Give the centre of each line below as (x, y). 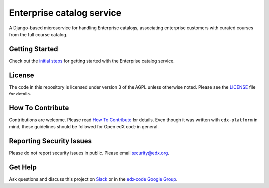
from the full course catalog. (38, 34)
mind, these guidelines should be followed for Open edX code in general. (84, 127)
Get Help (23, 167)
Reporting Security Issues (51, 141)
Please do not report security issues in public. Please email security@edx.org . (89, 153)
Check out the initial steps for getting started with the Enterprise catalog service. (92, 61)
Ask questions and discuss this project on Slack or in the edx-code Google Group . (93, 179)
